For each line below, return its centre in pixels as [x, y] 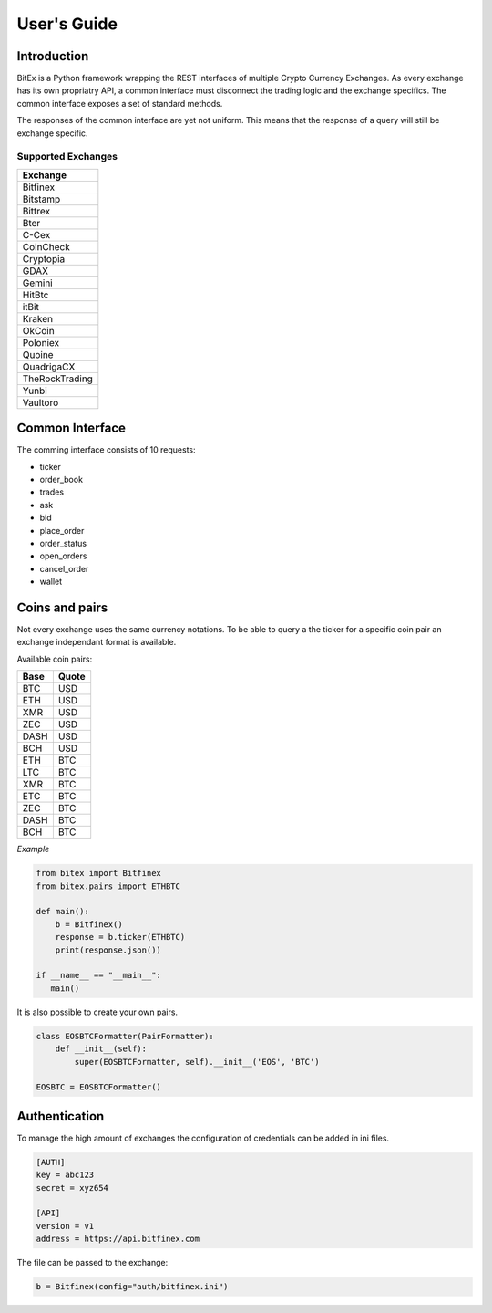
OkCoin [38, 330]
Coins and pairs [62, 608]
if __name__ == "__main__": [98, 975]
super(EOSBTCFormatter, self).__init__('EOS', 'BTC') [197, 1062]
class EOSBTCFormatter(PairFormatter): [125, 1036]
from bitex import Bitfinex [98, 873]
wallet [51, 582]
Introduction [53, 56]
